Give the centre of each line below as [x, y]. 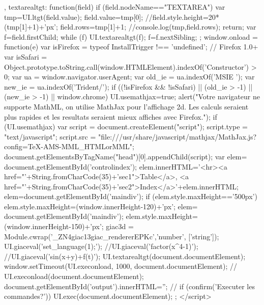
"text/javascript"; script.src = [50, 136]
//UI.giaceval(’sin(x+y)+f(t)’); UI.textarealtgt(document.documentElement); [125, 256]
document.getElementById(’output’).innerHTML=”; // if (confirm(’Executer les [129, 286]
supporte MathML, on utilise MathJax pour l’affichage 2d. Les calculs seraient [126, 106]
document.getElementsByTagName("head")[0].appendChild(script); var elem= [126, 156]
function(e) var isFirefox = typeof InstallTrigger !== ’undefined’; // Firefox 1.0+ [131, 47]
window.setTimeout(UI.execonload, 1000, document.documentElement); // [121, 266]
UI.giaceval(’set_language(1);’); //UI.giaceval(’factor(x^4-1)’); [101, 246]
